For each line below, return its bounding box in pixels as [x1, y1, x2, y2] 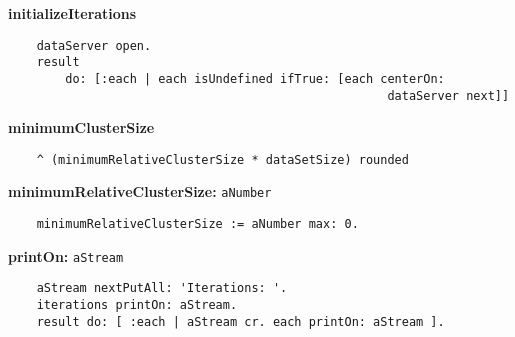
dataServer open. [36, 38, 152, 53]
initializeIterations [8, 3, 137, 23]
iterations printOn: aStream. [36, 298, 238, 313]
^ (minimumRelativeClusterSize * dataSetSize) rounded [36, 152, 409, 167]
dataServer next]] [387, 88, 510, 103]
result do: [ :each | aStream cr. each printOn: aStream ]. [36, 314, 445, 329]
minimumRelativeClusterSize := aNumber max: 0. [36, 217, 359, 232]
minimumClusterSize [8, 117, 155, 138]
